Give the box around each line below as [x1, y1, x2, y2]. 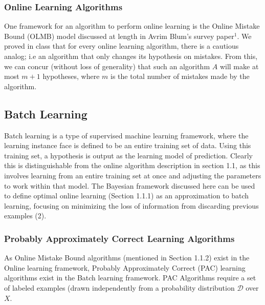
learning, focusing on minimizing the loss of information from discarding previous [4, 200, 259, 211]
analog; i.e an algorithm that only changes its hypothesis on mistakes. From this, [4, 51, 258, 61]
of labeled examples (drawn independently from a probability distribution [4, 282, 235, 293]
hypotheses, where [42, 71, 100, 82]
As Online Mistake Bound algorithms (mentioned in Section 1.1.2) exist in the [4, 252, 250, 263]
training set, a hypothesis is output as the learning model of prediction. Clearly [4, 150, 253, 160]
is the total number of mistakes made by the [111, 71, 250, 82]
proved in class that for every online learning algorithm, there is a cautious [4, 40, 239, 51]
